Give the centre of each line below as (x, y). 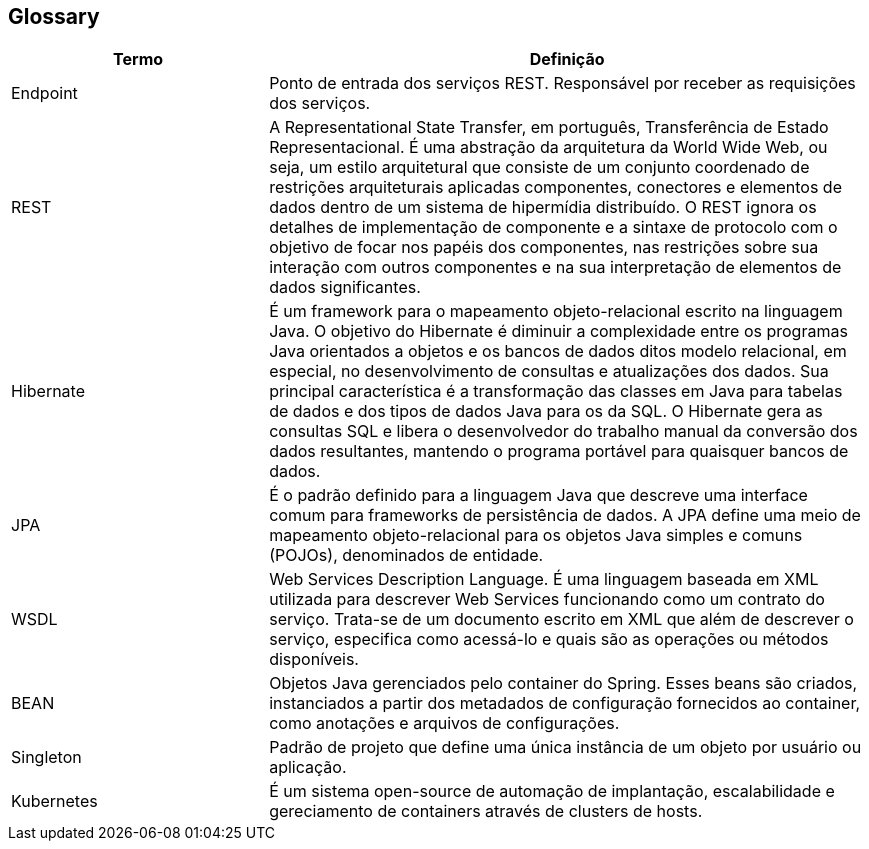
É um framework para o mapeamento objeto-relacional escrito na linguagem (556, 311)
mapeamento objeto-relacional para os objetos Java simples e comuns (536, 535)
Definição (567, 59)
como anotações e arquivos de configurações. (444, 723)
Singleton (46, 757)
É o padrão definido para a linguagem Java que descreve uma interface (538, 495)
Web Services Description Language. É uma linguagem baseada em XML (544, 579)
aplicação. (308, 767)
